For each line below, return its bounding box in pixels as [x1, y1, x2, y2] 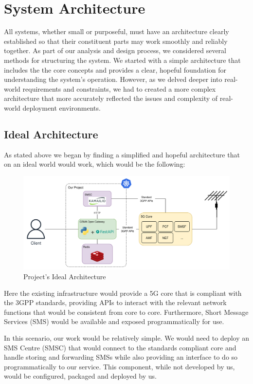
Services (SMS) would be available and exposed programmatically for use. [4, 316, 224, 326]
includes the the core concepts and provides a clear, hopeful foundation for [4, 64, 226, 75]
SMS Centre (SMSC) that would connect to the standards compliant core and [4, 342, 236, 352]
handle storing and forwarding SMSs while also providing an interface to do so [4, 352, 238, 362]
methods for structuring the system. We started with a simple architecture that [4, 55, 241, 65]
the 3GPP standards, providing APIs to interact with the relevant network [4, 297, 227, 307]
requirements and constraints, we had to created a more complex [22, 83, 216, 94]
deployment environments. [22, 102, 101, 113]
